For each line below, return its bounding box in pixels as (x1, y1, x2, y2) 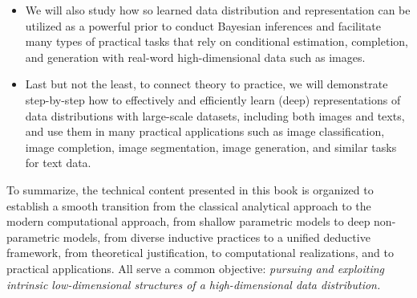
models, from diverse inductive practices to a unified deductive (63, 228, 370, 245)
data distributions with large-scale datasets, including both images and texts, (25, 107, 405, 124)
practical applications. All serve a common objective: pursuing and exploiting (6, 259, 385, 276)
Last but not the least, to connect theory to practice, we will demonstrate (25, 76, 388, 92)
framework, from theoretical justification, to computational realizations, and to (6, 244, 394, 261)
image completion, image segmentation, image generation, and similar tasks (25, 138, 397, 155)
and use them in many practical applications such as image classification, (25, 123, 385, 140)
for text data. (25, 154, 91, 171)
